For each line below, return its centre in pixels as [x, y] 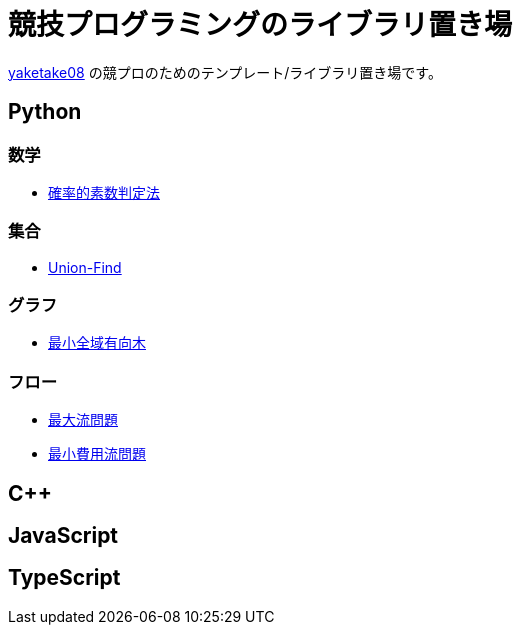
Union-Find [85, 267]
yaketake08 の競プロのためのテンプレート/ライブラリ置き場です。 [225, 72]
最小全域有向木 [97, 343]
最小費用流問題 [97, 454]
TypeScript [64, 578]
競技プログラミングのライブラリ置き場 [260, 25]
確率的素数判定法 [104, 192]
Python [45, 112]
